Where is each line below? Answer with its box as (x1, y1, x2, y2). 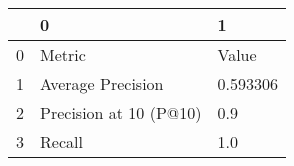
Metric (40, 43, 86, 66)
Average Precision (40, 72, 164, 95)
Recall (40, 130, 83, 153)
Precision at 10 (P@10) (40, 101, 202, 124)
